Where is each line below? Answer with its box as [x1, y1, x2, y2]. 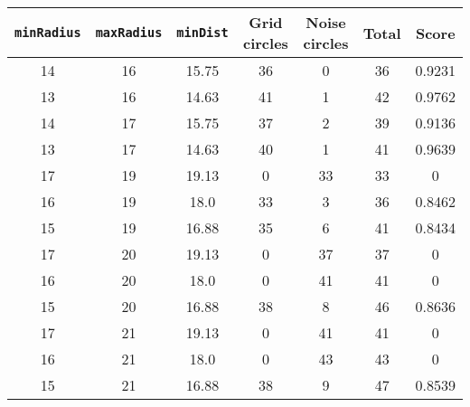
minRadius [14, 25, 81, 40]
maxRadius [95, 25, 163, 40]
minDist [176, 25, 229, 40]
